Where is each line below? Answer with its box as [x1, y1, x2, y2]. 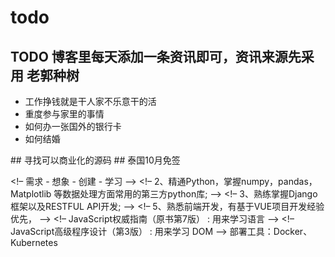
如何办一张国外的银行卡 [24, 121, 122, 132]
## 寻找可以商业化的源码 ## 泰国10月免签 [10, 154, 181, 166]
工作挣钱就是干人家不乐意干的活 [24, 96, 157, 107]
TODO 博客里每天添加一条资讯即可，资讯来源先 [10, 48, 302, 65]
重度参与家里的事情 [24, 108, 105, 120]
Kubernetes [10, 237, 58, 248]
